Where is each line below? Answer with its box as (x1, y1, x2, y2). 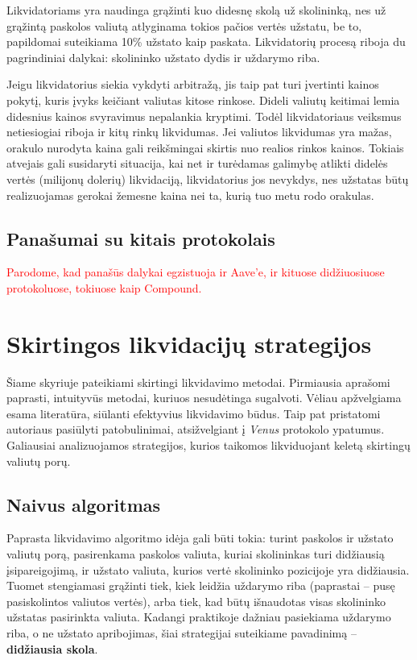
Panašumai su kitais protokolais (6, 226, 275, 251)
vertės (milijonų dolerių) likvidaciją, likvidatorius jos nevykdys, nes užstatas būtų (6, 170, 409, 187)
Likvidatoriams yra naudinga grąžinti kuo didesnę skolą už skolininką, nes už (6, 2, 386, 18)
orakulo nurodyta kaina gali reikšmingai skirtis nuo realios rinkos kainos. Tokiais (6, 139, 404, 156)
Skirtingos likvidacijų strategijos (6, 326, 372, 359)
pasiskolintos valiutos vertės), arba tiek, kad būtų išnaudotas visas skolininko (6, 592, 386, 609)
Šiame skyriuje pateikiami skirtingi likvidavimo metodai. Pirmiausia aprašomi (6, 373, 390, 390)
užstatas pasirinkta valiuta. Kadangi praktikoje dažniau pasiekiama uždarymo (6, 608, 391, 625)
